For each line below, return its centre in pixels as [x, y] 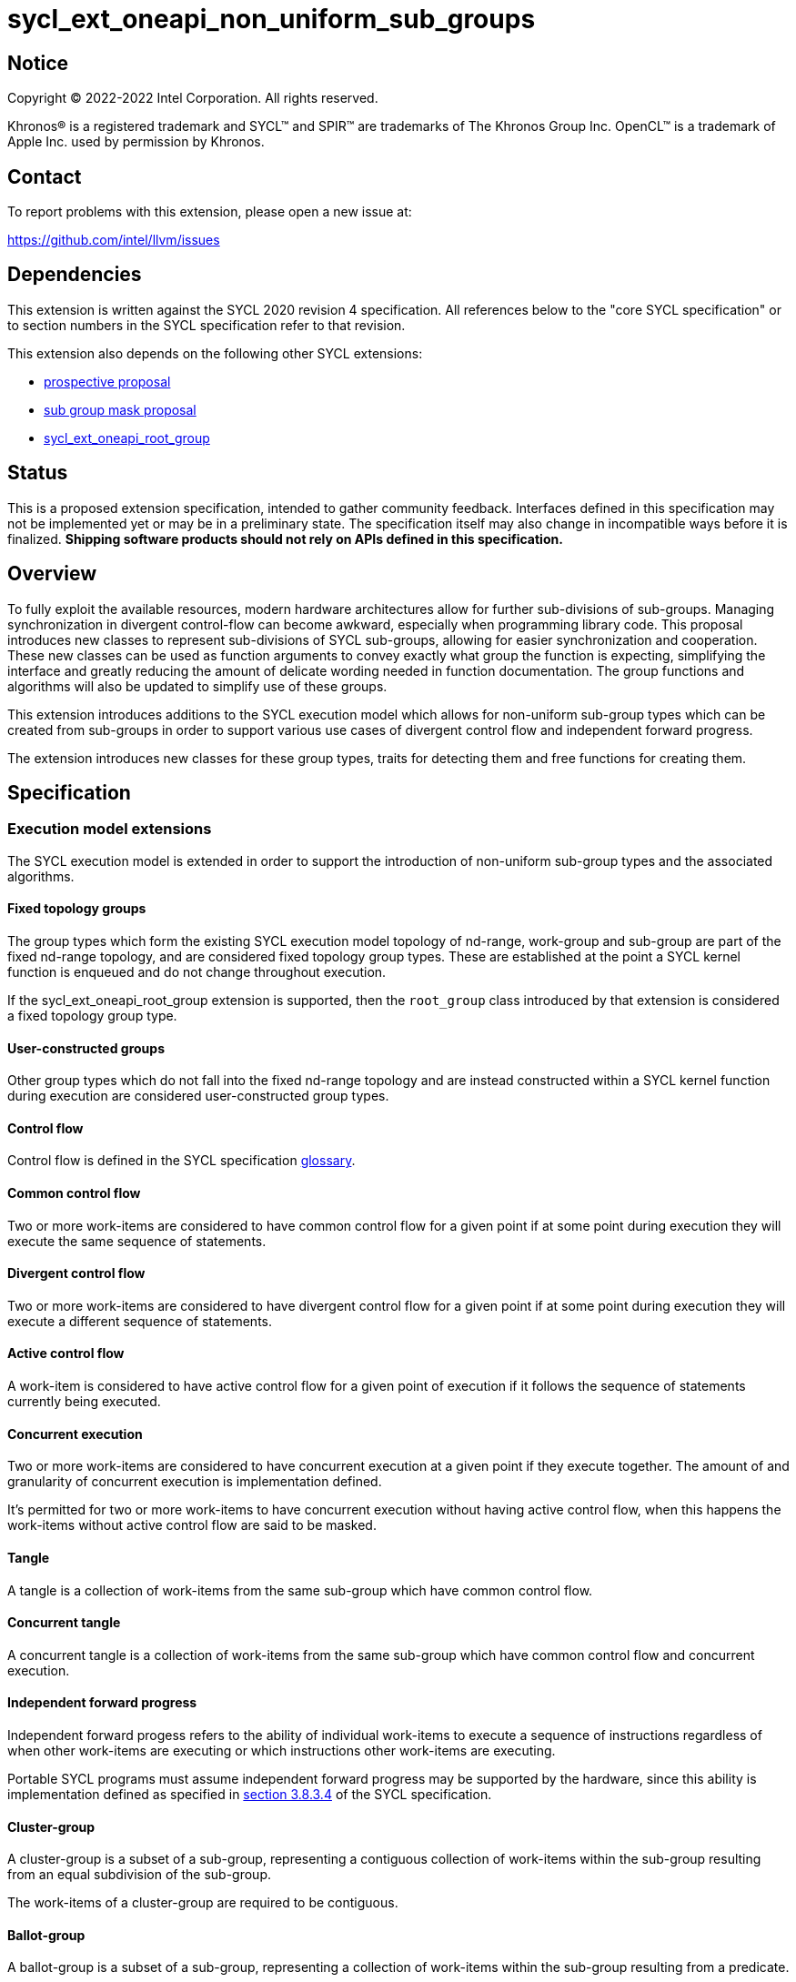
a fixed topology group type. [92, 1015]
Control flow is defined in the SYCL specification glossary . [181, 1161]
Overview [52, 574]
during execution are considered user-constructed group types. [198, 1096]
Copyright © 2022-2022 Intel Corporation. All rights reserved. [193, 98]
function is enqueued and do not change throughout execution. [197, 971]
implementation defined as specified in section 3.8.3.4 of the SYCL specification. [250, 1794]
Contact [45, 176]
